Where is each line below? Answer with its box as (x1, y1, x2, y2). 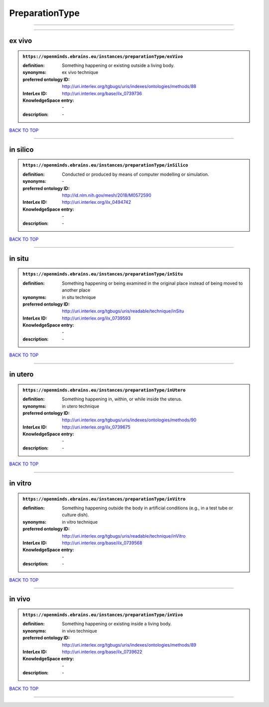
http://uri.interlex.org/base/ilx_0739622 (62, 649, 142, 655)
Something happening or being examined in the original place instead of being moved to (62, 280, 243, 286)
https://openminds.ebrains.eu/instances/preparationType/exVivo (22, 53, 183, 59)
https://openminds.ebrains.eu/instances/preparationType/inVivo (22, 612, 183, 618)
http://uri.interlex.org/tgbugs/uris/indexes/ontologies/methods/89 (62, 642, 197, 648)
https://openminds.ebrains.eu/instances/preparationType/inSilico (22, 162, 189, 168)
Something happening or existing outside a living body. (62, 62, 175, 68)
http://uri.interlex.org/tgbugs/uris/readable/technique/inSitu (62, 308, 184, 314)
